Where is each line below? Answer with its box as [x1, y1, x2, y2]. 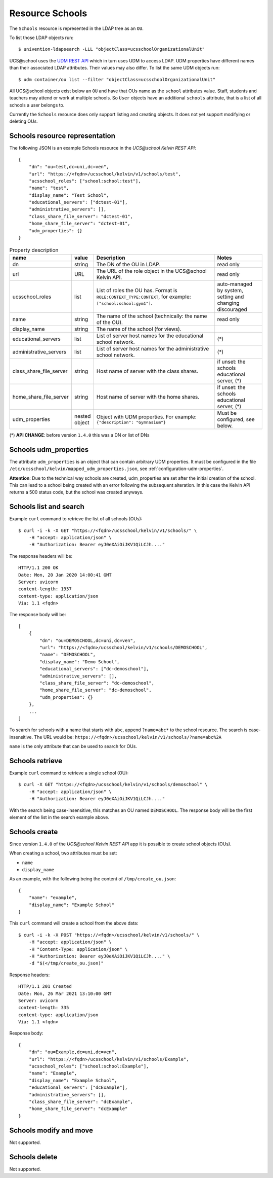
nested [74, 412, 91, 419]
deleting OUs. [9, 118, 38, 124]
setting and [217, 293, 244, 300]
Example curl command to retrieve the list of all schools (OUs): [9, 516, 143, 522]
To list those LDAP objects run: [9, 34, 73, 41]
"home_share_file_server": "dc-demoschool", [39, 687, 152, 693]
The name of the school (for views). [96, 325, 181, 332]
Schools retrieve [9, 756, 63, 765]
